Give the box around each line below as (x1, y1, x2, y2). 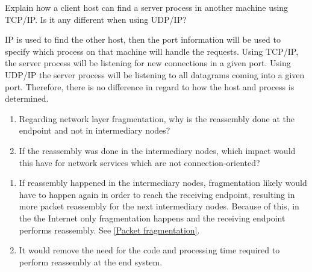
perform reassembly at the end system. (19, 255, 163, 268)
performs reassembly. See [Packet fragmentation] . (19, 223, 200, 236)
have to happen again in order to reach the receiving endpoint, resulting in (19, 188, 295, 200)
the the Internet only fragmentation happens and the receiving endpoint (19, 211, 285, 224)
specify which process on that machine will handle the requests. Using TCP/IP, (5, 45, 299, 57)
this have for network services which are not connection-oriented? (19, 156, 260, 168)
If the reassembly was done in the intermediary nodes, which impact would (19, 144, 296, 156)
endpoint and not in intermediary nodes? (19, 124, 170, 137)
